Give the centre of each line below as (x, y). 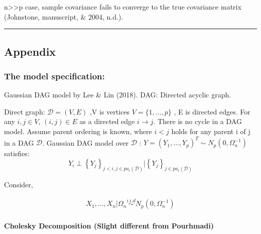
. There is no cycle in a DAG (198, 121)
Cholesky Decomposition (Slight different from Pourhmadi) (109, 225)
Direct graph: (25, 111)
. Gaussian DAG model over (85, 142)
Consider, (19, 184)
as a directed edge (107, 121)
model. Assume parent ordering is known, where (78, 131)
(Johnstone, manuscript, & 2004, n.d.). (64, 16)
